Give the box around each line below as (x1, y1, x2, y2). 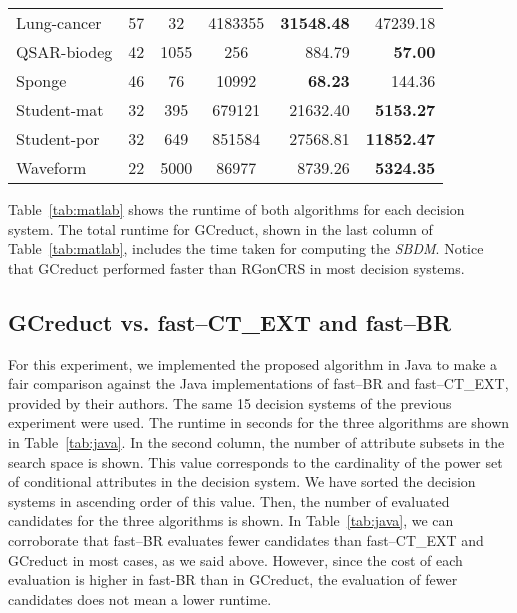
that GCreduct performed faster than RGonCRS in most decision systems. (8, 257, 465, 278)
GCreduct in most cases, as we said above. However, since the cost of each (8, 549, 463, 570)
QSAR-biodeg (16, 40, 113, 63)
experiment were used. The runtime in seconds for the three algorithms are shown (8, 412, 510, 433)
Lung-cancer (16, 11, 102, 34)
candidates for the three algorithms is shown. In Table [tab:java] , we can (8, 510, 454, 531)
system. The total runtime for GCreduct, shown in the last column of (8, 218, 433, 239)
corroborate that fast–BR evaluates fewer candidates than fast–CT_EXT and (8, 529, 484, 550)
